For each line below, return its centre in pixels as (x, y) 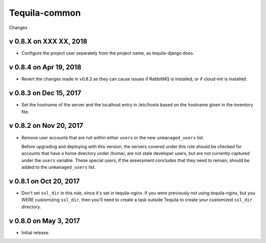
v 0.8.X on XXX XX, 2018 (48, 42)
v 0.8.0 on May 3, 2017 (45, 221)
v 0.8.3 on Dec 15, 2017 (45, 93)
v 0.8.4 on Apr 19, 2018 (45, 67)
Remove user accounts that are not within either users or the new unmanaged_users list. (113, 137)
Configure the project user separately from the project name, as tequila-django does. (108, 53)
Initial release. (35, 232)
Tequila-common (45, 13)
